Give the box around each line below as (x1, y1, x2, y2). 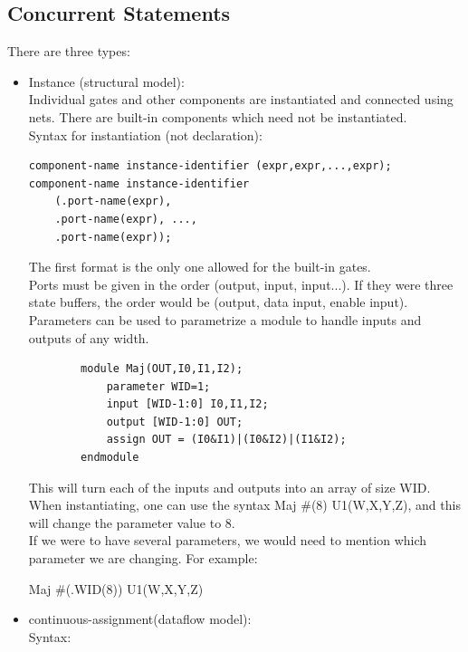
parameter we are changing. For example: (28, 549, 258, 568)
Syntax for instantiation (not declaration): (28, 125, 263, 144)
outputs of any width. (28, 328, 149, 347)
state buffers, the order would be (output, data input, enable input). (28, 292, 408, 312)
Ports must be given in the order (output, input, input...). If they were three (28, 274, 454, 293)
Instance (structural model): (28, 72, 185, 91)
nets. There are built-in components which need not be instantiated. (28, 107, 407, 126)
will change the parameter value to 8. (28, 513, 235, 532)
